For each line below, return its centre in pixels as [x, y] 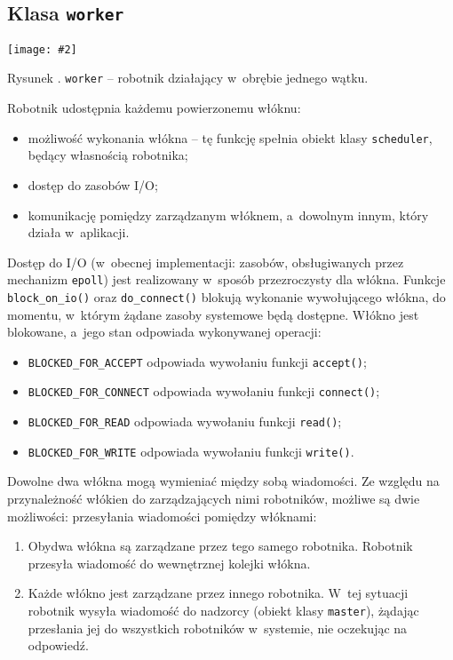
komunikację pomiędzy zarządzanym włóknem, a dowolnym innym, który [228, 215]
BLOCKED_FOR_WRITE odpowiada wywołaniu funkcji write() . [191, 451]
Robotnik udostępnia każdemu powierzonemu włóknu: [154, 108]
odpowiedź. [58, 645]
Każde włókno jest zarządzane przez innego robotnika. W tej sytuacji [218, 593]
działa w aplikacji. [79, 232]
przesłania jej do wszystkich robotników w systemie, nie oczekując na [218, 628]
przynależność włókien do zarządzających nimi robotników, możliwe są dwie [214, 499]
